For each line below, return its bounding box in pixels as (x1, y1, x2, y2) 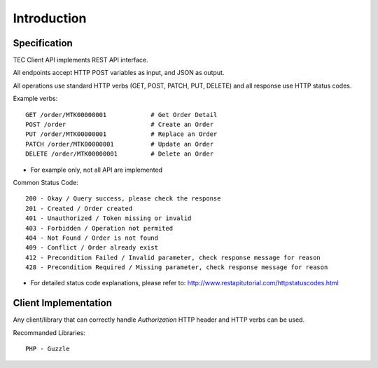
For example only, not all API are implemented (30, 165, 163, 174)
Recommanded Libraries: (13, 328, 85, 336)
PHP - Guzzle (25, 345, 70, 353)
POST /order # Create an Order (25, 121, 213, 129)
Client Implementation (13, 297, 112, 309)
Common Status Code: (13, 178, 78, 186)
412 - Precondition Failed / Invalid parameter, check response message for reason (25, 253, 321, 261)
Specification (13, 37, 73, 49)
